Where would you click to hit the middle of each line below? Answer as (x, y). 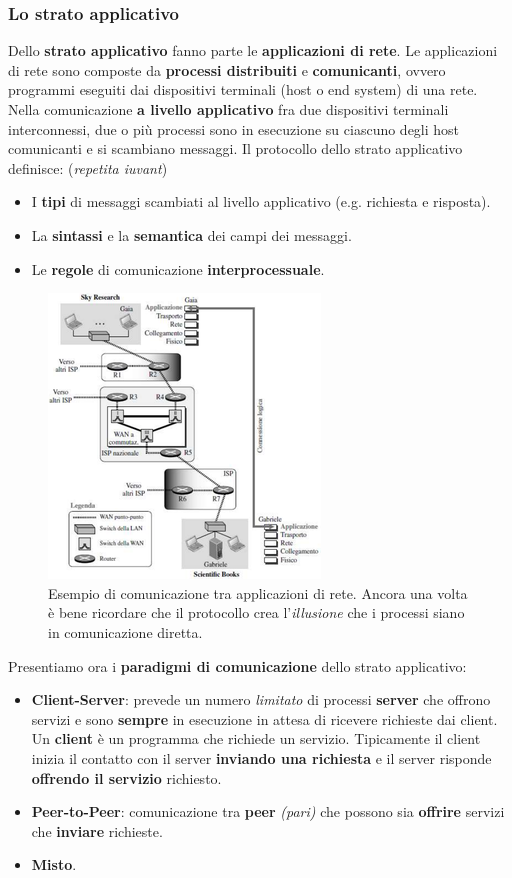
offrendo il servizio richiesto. (126, 777)
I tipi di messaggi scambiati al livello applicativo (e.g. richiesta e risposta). (261, 201)
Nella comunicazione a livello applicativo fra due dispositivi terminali (228, 109)
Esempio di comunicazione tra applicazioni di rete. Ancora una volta (258, 592)
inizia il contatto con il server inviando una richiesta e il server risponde (261, 757)
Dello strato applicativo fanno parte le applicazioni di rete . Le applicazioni (253, 50)
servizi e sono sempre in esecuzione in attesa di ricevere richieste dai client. (264, 718)
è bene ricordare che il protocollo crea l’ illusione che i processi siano (256, 612)
